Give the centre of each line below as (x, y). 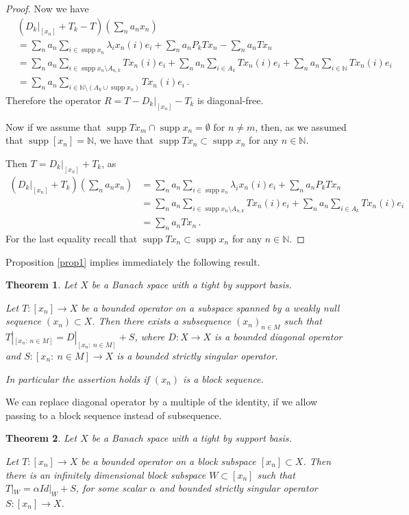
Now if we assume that (53, 126)
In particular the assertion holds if (77, 378)
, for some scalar (111, 488)
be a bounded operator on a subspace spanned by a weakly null (210, 307)
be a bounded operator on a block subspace (169, 461)
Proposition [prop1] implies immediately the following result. (133, 261)
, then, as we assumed (301, 126)
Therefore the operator (53, 100)
